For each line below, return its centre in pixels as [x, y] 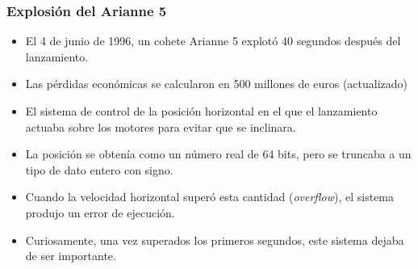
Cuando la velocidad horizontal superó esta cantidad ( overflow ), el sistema [210, 197]
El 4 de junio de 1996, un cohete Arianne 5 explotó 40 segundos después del [213, 41]
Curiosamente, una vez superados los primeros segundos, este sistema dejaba [215, 240]
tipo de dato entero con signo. [99, 169]
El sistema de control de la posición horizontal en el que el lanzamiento [201, 111]
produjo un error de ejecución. [100, 212]
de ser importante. [71, 256]
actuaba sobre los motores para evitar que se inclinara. [161, 126]
